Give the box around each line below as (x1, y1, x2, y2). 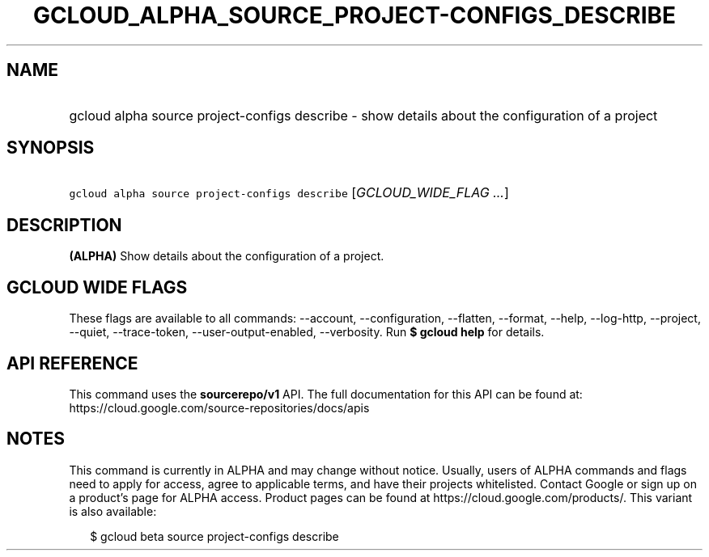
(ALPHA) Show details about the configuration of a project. (69, 249, 384, 264)
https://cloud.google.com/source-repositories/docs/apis (69, 400, 370, 415)
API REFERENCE (6, 352, 138, 373)
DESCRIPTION (6, 214, 122, 235)
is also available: (69, 504, 157, 518)
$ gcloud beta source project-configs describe (90, 529, 339, 543)
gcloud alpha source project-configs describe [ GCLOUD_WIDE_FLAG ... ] (69, 184, 509, 201)
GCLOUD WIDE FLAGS (6, 276, 188, 297)
